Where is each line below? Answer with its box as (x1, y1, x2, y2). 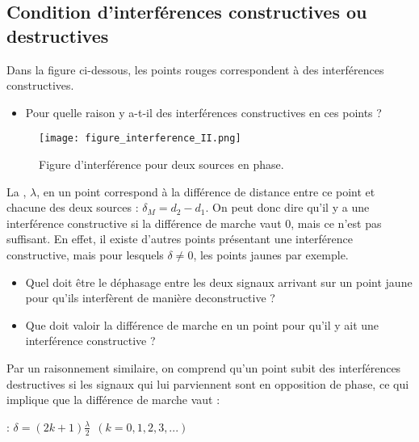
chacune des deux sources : (6, 199, 139, 216)
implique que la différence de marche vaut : (6, 391, 220, 408)
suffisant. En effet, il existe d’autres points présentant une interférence (6, 230, 353, 247)
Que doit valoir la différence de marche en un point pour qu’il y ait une (25, 316, 379, 333)
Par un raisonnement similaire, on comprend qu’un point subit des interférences (6, 359, 401, 376)
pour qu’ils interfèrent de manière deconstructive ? (25, 289, 275, 306)
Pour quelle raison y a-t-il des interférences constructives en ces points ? (25, 103, 382, 120)
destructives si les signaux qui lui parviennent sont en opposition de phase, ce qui (6, 375, 409, 392)
